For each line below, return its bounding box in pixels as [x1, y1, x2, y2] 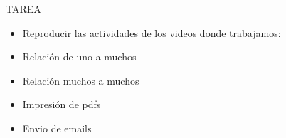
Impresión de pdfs [22, 97, 101, 112]
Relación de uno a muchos [22, 49, 137, 64]
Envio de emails [22, 120, 92, 135]
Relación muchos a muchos [22, 73, 139, 87]
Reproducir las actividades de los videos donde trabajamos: [22, 25, 281, 40]
